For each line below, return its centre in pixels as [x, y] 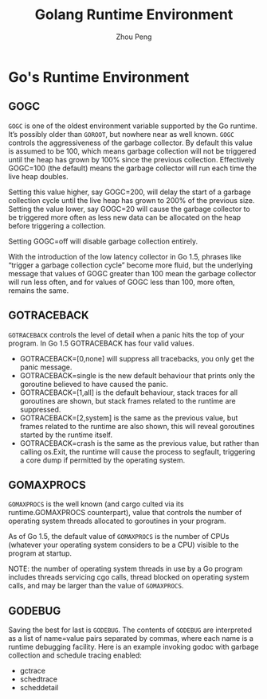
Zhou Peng [134, 37]
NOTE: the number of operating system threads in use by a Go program [126, 569]
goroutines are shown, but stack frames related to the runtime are [128, 400]
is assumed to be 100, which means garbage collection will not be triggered [132, 151]
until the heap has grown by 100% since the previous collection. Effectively [132, 159]
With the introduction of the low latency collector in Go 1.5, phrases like [125, 256]
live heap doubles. [39, 176]
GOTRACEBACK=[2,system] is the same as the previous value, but [129, 418]
